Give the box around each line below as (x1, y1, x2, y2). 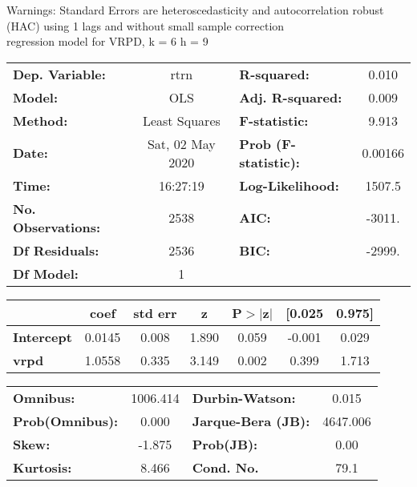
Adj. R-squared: (239, 87, 342, 107)
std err (133, 303, 177, 322)
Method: (13, 111, 68, 130)
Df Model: (13, 264, 79, 283)
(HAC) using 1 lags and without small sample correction (6, 17, 285, 34)
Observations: (13, 217, 101, 236)
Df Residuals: (13, 240, 99, 260)
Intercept (13, 327, 72, 346)
